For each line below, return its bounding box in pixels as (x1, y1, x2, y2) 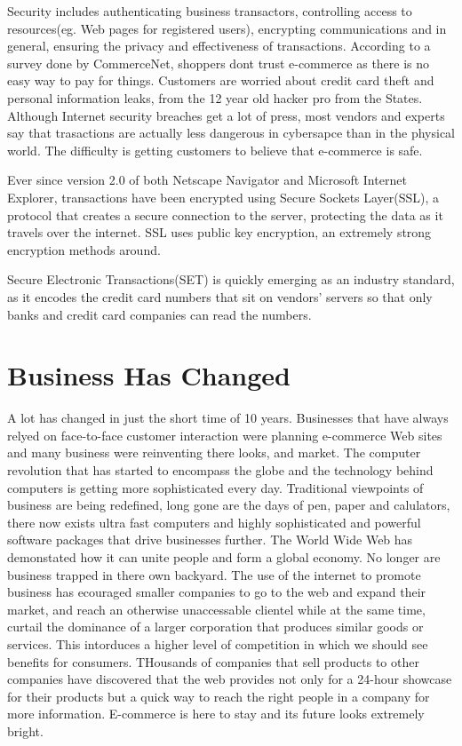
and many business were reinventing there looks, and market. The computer (7, 443, 421, 462)
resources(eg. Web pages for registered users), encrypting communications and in (7, 19, 447, 37)
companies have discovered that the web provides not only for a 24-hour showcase (7, 670, 452, 688)
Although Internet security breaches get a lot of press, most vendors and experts (7, 106, 445, 124)
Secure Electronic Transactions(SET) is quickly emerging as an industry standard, (7, 270, 455, 289)
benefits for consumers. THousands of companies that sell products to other (7, 652, 419, 671)
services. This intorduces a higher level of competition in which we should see (7, 634, 428, 653)
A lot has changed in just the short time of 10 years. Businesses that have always (7, 409, 449, 427)
